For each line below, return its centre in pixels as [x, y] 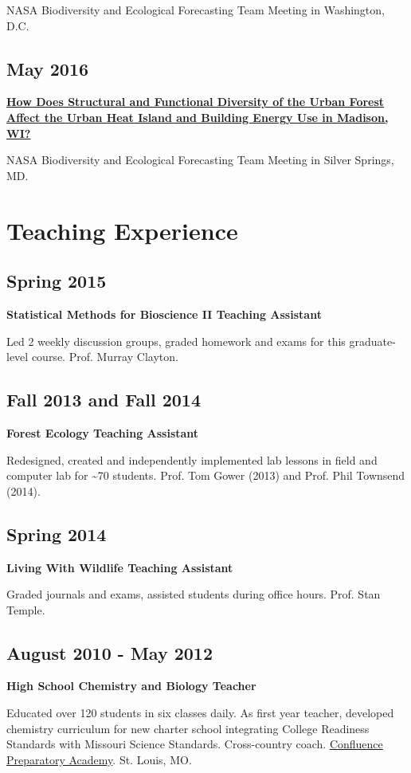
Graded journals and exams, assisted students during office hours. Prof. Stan [194, 594]
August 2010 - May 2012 [110, 652]
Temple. [26, 609]
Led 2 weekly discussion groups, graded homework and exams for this [176, 341]
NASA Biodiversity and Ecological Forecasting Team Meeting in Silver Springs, [200, 160]
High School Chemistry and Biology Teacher [131, 686]
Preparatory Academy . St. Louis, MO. [99, 759]
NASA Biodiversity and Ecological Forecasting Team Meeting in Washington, [196, 10]
